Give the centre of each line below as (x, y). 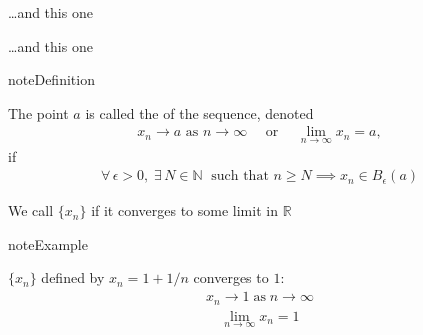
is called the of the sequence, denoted (199, 112)
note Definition (51, 79)
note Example (48, 243)
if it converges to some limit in (184, 210)
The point (38, 112)
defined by (73, 277)
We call (31, 210)
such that (240, 176)
